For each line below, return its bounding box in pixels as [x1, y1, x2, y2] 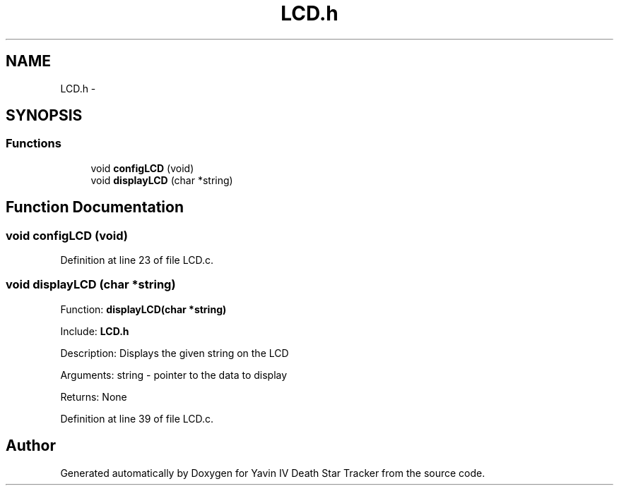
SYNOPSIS [6, 107, 83, 125]
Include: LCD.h [60, 325, 129, 337]
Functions [6, 136, 61, 151]
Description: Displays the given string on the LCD [60, 346, 289, 359]
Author [6, 437, 56, 455]
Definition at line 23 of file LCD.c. [60, 254, 213, 267]
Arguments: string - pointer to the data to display [60, 368, 288, 381]
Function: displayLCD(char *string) [60, 303, 227, 315]
